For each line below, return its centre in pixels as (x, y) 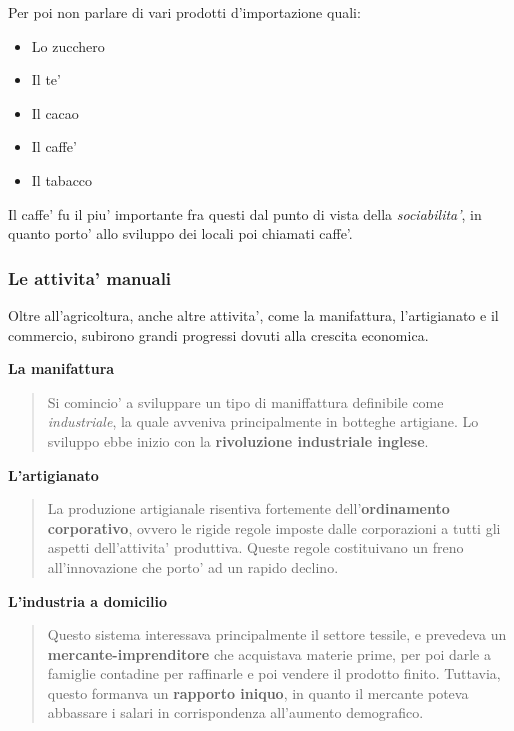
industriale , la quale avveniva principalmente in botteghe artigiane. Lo (263, 421)
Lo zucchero (68, 45)
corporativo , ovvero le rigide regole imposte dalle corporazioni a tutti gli (274, 527)
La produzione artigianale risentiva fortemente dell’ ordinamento (248, 508)
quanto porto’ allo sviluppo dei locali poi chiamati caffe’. (180, 233)
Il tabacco (62, 179)
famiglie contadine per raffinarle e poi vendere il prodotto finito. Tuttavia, (274, 673)
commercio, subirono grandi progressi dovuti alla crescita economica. (218, 334)
